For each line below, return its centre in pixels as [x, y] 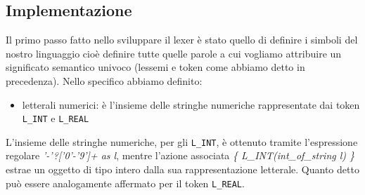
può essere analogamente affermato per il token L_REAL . [125, 183]
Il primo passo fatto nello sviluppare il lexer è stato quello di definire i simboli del [182, 40]
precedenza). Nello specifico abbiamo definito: [104, 80]
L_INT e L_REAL [56, 118]
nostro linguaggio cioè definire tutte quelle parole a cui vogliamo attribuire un [174, 53]
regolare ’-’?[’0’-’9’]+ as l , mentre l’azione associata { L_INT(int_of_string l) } [180, 155]
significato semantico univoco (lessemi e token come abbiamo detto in [155, 67]
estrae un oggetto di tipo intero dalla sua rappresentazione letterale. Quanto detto [182, 169]
